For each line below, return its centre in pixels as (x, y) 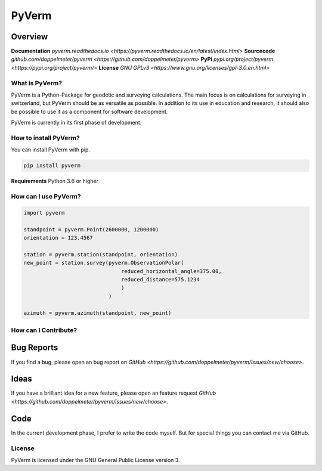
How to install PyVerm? (45, 138)
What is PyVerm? (37, 83)
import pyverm (44, 213)
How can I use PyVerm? (46, 197)
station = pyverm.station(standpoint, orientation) (101, 254)
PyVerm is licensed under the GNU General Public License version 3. (95, 460)
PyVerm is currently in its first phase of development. (76, 123)
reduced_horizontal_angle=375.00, (171, 271)
